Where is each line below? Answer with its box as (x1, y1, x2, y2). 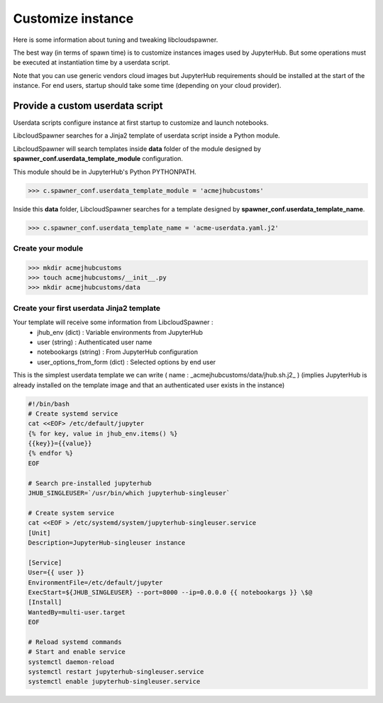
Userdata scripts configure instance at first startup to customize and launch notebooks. (13, 118, 269, 127)
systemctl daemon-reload (28, 658, 115, 666)
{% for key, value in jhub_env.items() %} (28, 429, 178, 438)
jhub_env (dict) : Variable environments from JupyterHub (37, 328, 204, 336)
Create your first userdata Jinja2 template (13, 303, 161, 313)
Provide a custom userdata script (13, 99, 163, 111)
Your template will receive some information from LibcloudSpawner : (13, 318, 213, 326)
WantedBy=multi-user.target (28, 608, 126, 616)
